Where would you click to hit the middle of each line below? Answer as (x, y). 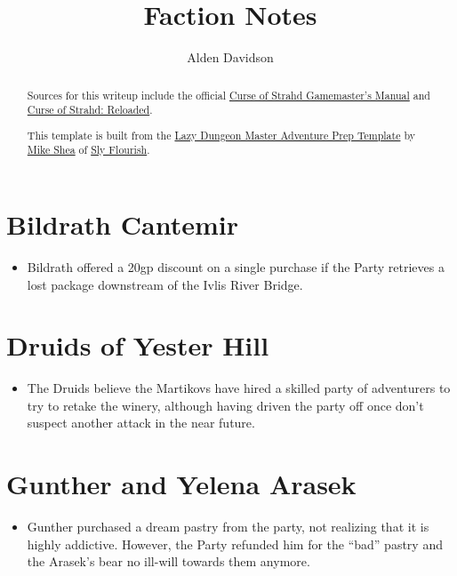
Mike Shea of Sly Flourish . (88, 150)
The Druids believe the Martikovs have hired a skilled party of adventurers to (239, 388)
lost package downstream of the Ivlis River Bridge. (165, 284)
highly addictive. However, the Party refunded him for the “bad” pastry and (235, 544)
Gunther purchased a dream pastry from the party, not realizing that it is (228, 527)
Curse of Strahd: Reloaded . (90, 110)
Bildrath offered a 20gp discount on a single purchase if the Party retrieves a (236, 266)
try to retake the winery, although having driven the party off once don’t (225, 405)
